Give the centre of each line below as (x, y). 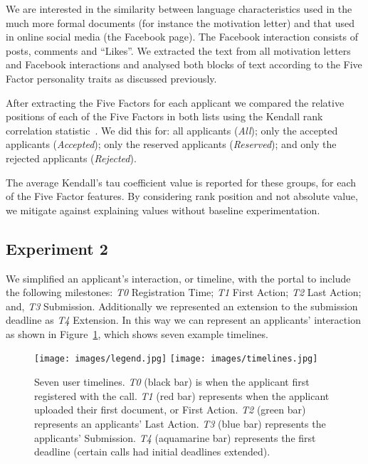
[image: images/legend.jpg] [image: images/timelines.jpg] (176, 359)
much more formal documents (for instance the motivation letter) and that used (180, 22)
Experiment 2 (57, 248)
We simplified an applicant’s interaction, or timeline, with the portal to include (178, 278)
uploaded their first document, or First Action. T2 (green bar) (170, 410)
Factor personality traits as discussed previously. (111, 78)
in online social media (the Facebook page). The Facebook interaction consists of (182, 37)
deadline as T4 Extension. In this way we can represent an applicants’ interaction (183, 320)
